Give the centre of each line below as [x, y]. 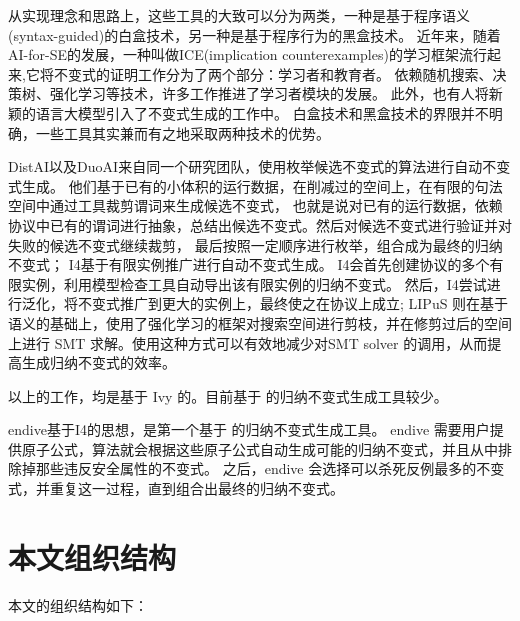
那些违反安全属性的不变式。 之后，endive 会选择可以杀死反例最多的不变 [270, 468]
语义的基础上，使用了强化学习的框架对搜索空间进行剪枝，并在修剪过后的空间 [260, 322]
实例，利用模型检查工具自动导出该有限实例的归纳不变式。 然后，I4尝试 [254, 283]
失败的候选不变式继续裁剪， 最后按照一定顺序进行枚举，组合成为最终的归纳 [255, 244]
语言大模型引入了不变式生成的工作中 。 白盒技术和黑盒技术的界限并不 [262, 112]
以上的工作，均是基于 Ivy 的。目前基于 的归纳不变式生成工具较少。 [228, 395]
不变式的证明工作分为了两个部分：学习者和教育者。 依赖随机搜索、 [273, 73]
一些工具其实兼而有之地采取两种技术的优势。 [182, 132]
